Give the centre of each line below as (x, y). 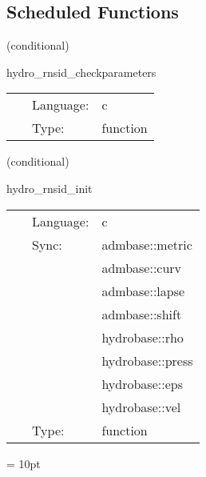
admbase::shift (142, 314)
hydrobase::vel (141, 407)
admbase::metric (147, 244)
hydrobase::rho (143, 337)
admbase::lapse (143, 291)
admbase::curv (142, 267)
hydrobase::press (147, 360)
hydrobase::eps (142, 383)
